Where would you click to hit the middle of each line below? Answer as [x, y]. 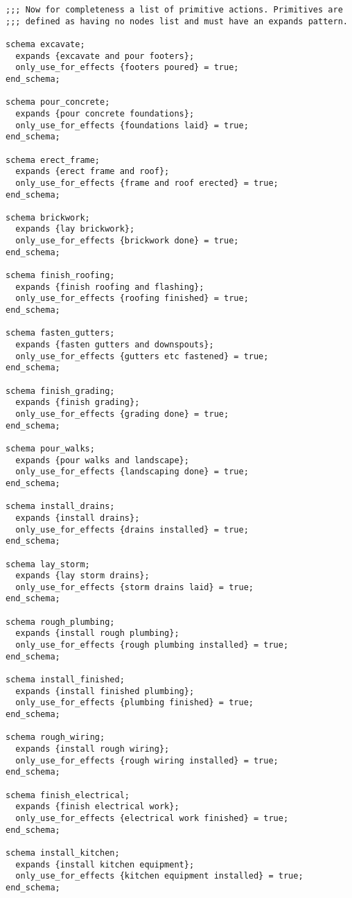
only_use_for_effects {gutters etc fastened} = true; [142, 356]
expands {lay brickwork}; [75, 229]
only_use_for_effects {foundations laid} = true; [132, 125]
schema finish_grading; [60, 391]
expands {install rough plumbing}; [97, 633]
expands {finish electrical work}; [97, 807]
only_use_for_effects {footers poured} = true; [127, 68]
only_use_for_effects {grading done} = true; [122, 414]
